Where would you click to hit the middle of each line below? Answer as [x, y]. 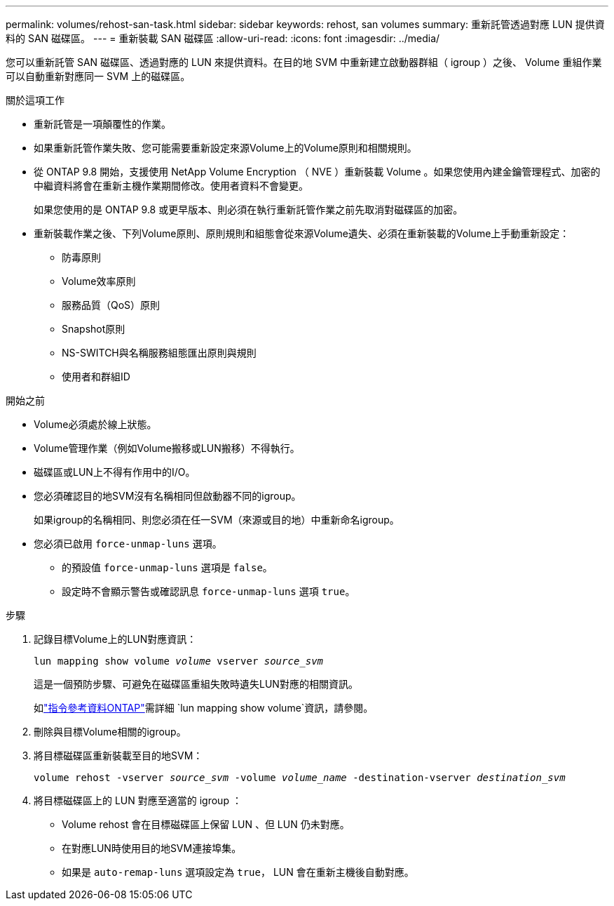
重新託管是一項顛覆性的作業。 [102, 124]
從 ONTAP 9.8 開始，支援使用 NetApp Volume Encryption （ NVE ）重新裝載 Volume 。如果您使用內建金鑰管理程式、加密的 [317, 172]
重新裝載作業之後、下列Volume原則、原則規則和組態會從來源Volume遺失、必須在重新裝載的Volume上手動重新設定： [302, 233]
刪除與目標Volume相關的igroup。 [110, 732]
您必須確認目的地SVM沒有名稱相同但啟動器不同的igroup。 [168, 496]
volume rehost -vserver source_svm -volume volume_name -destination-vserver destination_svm [300, 778]
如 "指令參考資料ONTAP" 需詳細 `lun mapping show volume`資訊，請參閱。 [204, 708]
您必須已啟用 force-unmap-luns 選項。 [128, 544]
